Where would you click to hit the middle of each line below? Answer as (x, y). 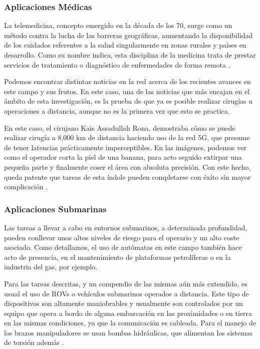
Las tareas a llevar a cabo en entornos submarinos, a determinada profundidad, (126, 227)
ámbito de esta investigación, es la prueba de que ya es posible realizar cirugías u (128, 101)
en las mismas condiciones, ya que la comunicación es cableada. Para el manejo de (130, 323)
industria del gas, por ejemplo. (51, 267)
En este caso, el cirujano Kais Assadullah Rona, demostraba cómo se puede (120, 127)
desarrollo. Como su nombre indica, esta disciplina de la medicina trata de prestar (130, 55)
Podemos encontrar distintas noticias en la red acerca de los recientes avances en (127, 81)
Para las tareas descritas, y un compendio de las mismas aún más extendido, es (126, 283)
